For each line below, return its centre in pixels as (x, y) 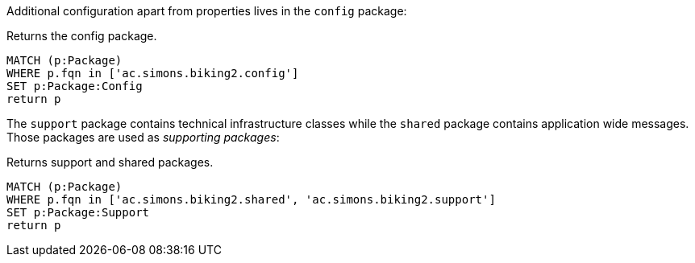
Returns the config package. (82, 36)
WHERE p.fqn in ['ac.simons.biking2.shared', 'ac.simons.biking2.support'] (251, 199)
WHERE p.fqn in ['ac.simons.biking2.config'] (153, 73)
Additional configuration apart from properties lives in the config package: (207, 11)
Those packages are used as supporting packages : (143, 137)
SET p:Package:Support (78, 212)
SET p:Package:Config (75, 86)
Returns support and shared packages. (110, 162)
